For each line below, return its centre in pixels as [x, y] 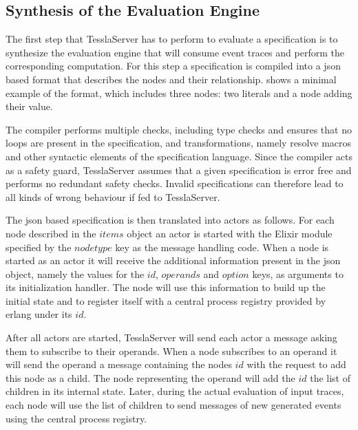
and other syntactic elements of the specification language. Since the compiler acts [179, 156]
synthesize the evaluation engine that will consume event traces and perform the [175, 52]
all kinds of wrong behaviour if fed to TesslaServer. [113, 196]
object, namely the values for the [75, 273]
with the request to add [296, 364]
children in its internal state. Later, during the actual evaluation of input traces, [175, 391]
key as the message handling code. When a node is [222, 247]
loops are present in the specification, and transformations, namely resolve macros [179, 143]
